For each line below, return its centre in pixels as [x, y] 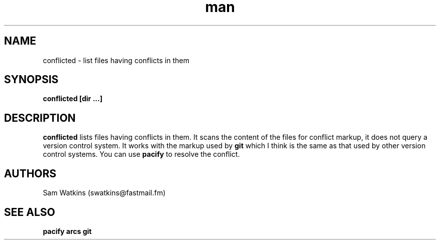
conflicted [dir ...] [73, 99]
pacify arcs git [67, 231]
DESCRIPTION [40, 118]
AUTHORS [30, 173]
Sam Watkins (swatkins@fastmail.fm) [104, 193]
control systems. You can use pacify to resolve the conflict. [141, 154]
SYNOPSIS [31, 80]
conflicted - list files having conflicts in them [116, 60]
